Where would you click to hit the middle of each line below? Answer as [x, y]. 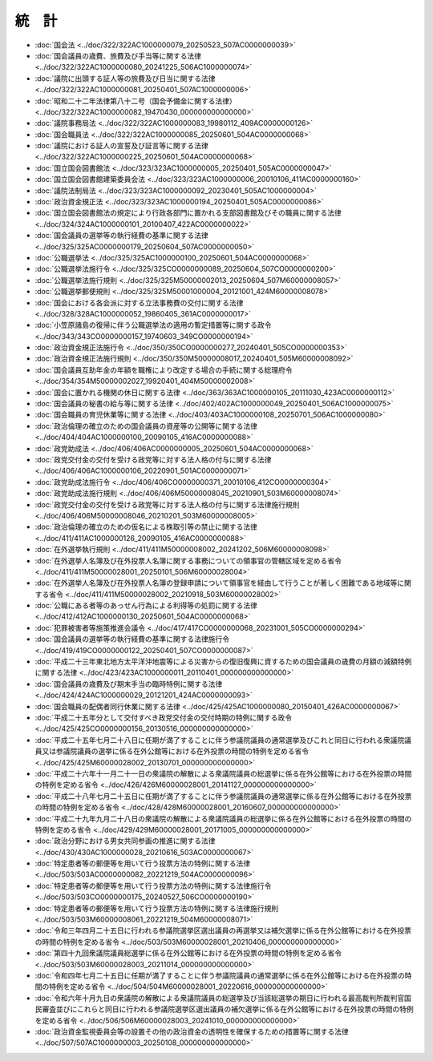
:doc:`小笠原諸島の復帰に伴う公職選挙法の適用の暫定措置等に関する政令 [153, 325]
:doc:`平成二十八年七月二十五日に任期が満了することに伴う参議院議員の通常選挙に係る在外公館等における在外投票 [223, 796]
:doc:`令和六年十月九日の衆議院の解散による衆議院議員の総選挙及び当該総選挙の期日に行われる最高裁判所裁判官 [220, 998]
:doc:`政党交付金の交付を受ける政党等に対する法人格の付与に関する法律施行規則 [167, 504]
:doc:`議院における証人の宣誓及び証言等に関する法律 [121, 146]
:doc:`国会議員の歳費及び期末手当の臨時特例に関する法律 [129, 684]
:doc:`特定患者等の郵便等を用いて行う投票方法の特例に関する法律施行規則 [157, 908]
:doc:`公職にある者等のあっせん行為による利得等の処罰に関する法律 [146, 606]
